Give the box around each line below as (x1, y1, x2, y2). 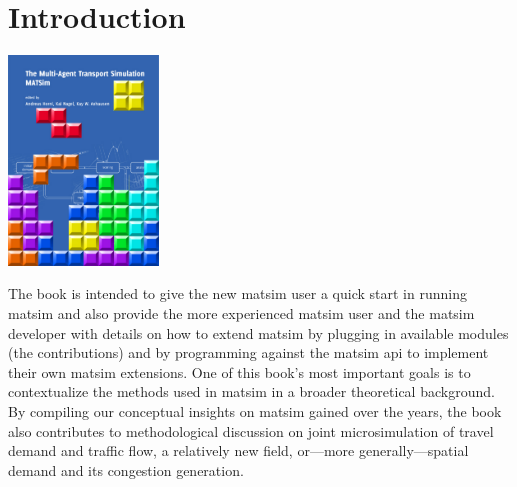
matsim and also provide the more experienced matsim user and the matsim (8, 302, 475, 323)
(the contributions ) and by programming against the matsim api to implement (8, 342, 489, 363)
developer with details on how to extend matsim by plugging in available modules (8, 322, 509, 343)
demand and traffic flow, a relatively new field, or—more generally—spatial (8, 440, 469, 461)
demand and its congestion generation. (8, 459, 244, 480)
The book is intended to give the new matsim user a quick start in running (8, 283, 467, 304)
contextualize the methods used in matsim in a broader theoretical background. (8, 381, 495, 402)
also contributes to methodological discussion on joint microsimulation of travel (8, 420, 494, 441)
